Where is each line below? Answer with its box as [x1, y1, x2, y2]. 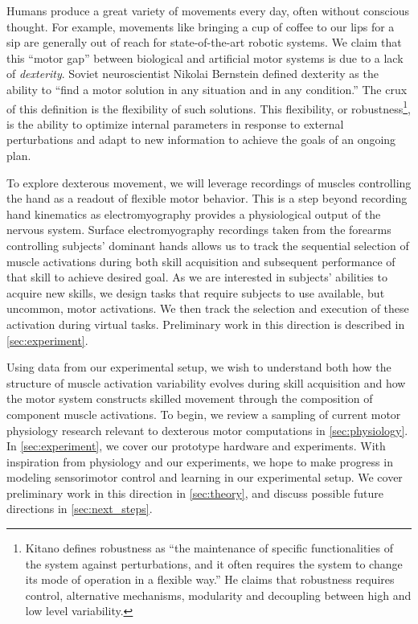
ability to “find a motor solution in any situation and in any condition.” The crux [6, 80, 408, 97]
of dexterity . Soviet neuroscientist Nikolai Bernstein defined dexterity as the [6, 65, 379, 82]
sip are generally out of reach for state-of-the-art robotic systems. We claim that [6, 34, 402, 51]
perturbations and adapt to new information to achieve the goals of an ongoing [6, 131, 396, 148]
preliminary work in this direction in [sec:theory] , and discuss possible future [6, 484, 384, 501]
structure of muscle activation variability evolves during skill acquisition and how [6, 374, 406, 391]
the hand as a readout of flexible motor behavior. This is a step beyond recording [6, 190, 408, 207]
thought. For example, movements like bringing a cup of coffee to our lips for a [6, 18, 395, 35]
